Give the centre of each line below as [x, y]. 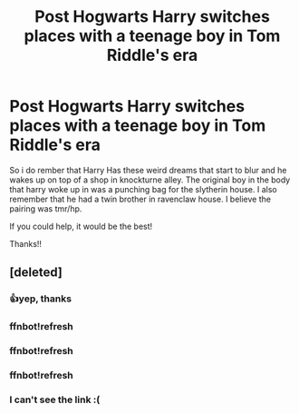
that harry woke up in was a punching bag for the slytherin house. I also [144, 189]
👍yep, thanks [41, 299]
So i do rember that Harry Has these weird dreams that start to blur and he [148, 170]
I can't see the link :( [55, 399]
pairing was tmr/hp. [46, 208]
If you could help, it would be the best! [81, 226]
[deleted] [36, 273]
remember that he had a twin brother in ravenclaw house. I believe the [140, 199]
